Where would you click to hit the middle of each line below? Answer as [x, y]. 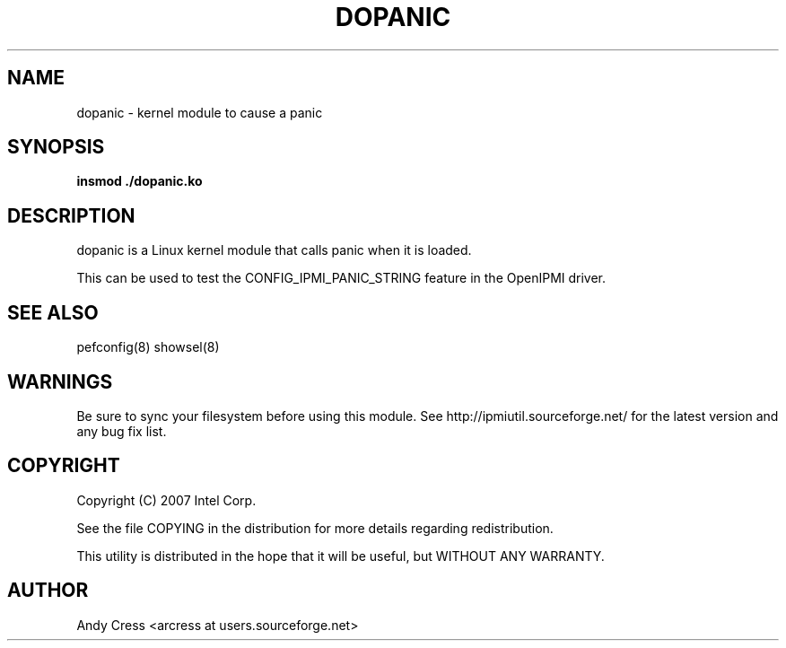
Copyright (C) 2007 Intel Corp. [166, 500]
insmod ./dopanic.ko [140, 181]
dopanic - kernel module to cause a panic [200, 112]
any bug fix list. [122, 431]
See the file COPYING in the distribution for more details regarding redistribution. [315, 528]
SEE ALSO [53, 312]
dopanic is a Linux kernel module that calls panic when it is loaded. [274, 250]
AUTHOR [48, 591]
